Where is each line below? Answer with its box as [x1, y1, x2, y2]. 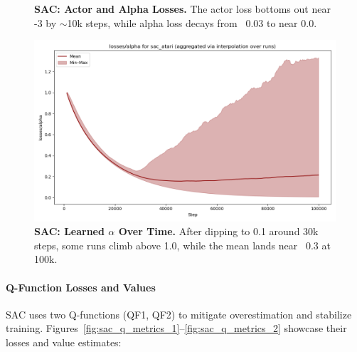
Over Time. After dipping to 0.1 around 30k [118, 224, 319, 239]
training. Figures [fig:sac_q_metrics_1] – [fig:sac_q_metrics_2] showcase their [6, 321, 347, 336]
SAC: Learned [34, 224, 105, 239]
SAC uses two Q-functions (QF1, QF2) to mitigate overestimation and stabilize [6, 306, 352, 321]
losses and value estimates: [6, 334, 122, 349]
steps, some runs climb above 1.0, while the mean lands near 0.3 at [34, 237, 331, 252]
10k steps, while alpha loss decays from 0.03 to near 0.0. [67, 15, 317, 30]
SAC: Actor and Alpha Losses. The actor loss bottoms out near [34, 1, 331, 16]
